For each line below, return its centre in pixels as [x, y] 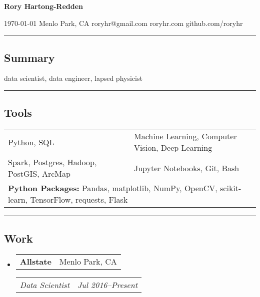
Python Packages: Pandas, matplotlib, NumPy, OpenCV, [113, 188]
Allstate [35, 262]
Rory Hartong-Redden [44, 6]
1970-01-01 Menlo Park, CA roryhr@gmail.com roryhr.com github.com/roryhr [123, 23]
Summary [29, 57]
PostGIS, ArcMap [39, 174]
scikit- [231, 188]
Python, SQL [31, 142]
